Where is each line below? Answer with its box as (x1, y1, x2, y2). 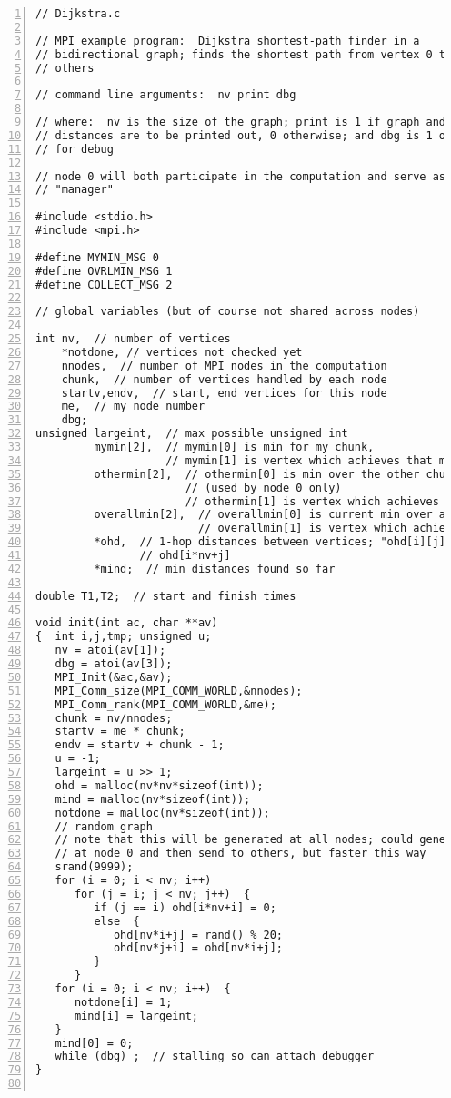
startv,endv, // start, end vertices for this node (61, 386, 387, 400)
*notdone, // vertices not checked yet (61, 345, 303, 359)
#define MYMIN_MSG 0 (35, 250, 160, 264)
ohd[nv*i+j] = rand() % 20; (113, 928, 284, 941)
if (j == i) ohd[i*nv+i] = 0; (94, 900, 276, 914)
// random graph (55, 819, 153, 833)
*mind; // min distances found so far (94, 562, 336, 575)
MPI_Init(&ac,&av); (55, 670, 173, 684)
